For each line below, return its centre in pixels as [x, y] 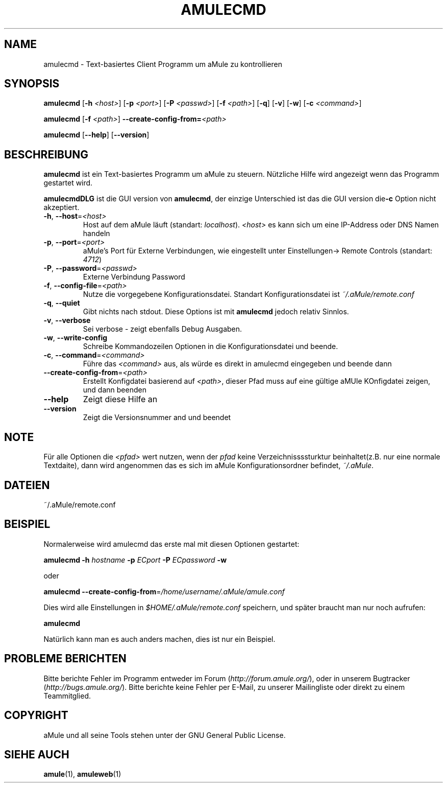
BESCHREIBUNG [46, 154]
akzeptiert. [61, 207]
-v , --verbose [67, 320]
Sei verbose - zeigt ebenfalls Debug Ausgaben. [163, 329]
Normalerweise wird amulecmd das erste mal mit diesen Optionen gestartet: [171, 544]
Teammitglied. [67, 696]
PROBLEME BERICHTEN [65, 659]
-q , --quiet [62, 303]
